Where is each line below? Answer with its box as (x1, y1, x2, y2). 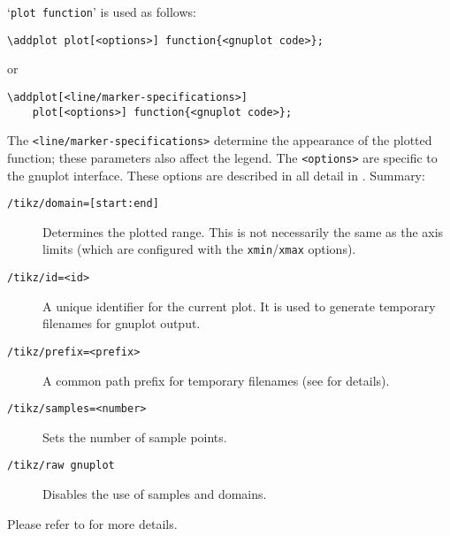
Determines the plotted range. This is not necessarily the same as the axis (42, 222, 444, 241)
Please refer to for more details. (7, 514, 178, 532)
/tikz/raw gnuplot (7, 459, 115, 472)
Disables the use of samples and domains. (42, 485, 267, 503)
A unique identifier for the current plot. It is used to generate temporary (42, 296, 436, 315)
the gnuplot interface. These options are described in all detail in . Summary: (7, 165, 425, 184)
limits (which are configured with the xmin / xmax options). (42, 240, 356, 258)
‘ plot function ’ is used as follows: (7, 3, 196, 20)
